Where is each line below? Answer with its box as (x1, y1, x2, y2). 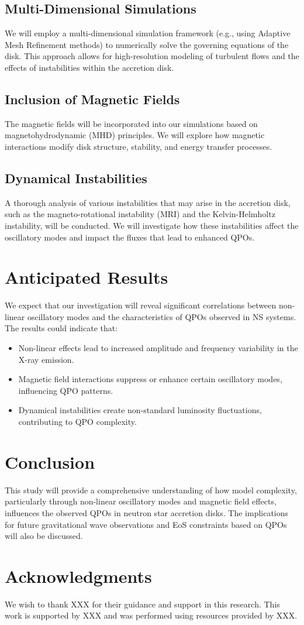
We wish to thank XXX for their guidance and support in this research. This (5, 597, 280, 610)
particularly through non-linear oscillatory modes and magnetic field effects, (5, 495, 277, 507)
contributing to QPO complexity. (18, 415, 137, 428)
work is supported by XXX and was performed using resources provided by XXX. (5, 609, 298, 621)
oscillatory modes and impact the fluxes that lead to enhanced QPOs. (5, 231, 255, 243)
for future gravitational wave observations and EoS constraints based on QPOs (5, 518, 287, 530)
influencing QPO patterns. (18, 384, 113, 396)
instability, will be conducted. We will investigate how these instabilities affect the (5, 219, 299, 231)
